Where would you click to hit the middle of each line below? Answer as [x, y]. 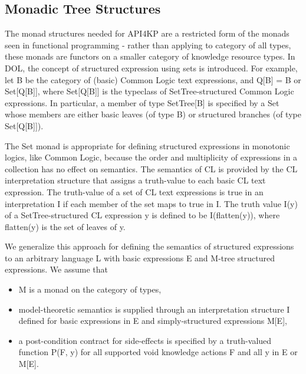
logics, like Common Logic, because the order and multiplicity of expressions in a [151, 157]
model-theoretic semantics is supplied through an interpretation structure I [154, 309]
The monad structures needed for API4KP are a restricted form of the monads [147, 33]
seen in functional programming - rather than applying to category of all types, [148, 45]
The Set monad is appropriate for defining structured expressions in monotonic [147, 145]
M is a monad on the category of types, [90, 289]
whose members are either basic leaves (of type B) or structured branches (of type [153, 114]
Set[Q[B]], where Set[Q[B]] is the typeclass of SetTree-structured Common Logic [149, 91]
